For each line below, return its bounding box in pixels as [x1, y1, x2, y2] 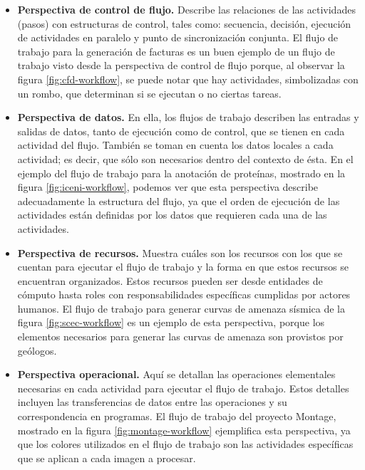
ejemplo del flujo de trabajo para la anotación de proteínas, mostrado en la [17, 165, 346, 180]
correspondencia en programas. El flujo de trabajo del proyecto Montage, [17, 409, 336, 424]
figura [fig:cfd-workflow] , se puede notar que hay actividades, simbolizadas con [17, 71, 359, 86]
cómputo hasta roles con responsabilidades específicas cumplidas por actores [17, 287, 351, 302]
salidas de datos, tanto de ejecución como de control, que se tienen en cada [17, 123, 345, 138]
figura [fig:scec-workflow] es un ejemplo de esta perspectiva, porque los [17, 315, 325, 330]
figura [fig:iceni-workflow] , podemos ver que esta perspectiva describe [17, 179, 319, 194]
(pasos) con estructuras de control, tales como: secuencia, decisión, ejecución [17, 16, 351, 31]
